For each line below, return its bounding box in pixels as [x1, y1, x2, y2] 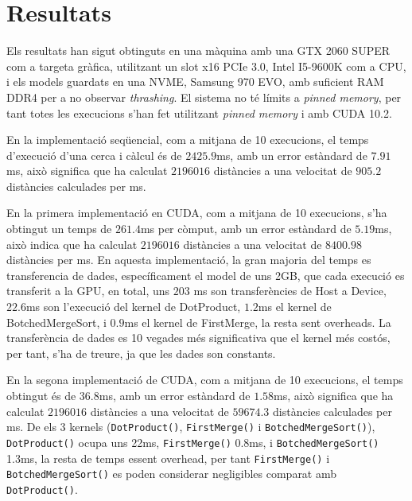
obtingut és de [6, 387, 76, 403]
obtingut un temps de [6, 220, 112, 237]
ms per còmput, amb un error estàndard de [140, 220, 352, 237]
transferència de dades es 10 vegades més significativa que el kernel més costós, [6, 329, 391, 346]
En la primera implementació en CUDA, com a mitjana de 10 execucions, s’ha [6, 204, 387, 221]
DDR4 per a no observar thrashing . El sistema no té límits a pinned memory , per [6, 88, 402, 105]
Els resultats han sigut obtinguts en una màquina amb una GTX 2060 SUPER [6, 42, 391, 59]
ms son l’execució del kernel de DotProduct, [25, 298, 241, 315]
